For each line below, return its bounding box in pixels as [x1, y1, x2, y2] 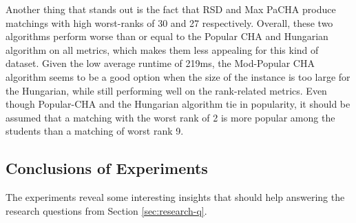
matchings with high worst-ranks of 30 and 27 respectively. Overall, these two [6, 15, 333, 30]
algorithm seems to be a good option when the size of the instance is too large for [6, 69, 350, 84]
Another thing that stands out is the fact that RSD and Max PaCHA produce [6, 2, 336, 16]
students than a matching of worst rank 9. [6, 124, 184, 138]
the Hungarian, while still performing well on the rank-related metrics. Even [6, 83, 327, 97]
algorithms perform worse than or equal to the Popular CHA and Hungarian [6, 29, 328, 43]
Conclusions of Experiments [6, 157, 208, 179]
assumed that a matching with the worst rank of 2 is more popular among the [6, 110, 335, 124]
